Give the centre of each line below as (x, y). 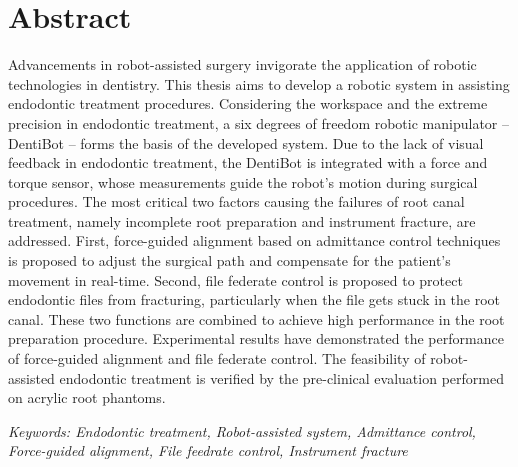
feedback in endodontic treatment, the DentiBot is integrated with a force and (248, 162)
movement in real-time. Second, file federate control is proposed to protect (235, 279)
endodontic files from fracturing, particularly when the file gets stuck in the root (254, 299)
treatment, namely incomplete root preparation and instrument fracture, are (242, 220)
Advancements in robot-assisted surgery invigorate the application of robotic (242, 64)
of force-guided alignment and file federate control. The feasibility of (217, 358)
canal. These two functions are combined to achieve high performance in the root (256, 318)
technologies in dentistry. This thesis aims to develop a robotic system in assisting (259, 83)
